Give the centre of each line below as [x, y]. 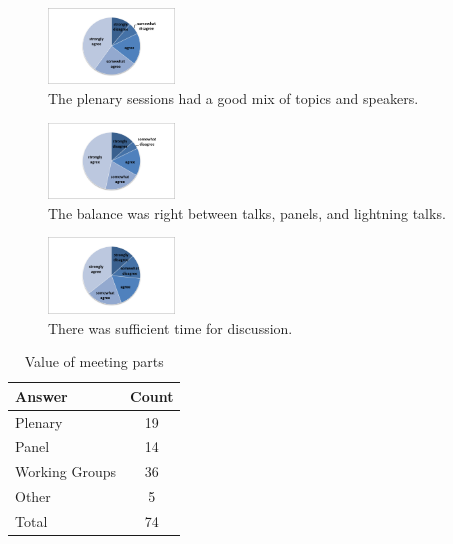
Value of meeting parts [94, 361]
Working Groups [66, 471]
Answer [41, 395]
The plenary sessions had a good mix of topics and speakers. [233, 97]
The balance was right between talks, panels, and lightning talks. [247, 212]
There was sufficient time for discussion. [170, 327]
